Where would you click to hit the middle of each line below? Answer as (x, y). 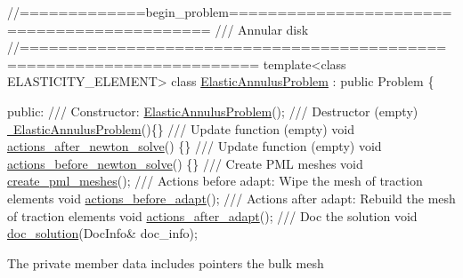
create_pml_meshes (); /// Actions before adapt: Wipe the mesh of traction (215, 181)
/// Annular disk (262, 29)
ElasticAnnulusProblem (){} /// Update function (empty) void (183, 128)
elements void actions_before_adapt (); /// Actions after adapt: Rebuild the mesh (231, 198)
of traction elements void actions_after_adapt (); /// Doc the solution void (212, 215)
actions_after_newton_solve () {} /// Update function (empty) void (195, 146)
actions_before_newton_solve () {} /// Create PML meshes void (185, 163)
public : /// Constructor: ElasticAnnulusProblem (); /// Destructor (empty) (213, 111)
